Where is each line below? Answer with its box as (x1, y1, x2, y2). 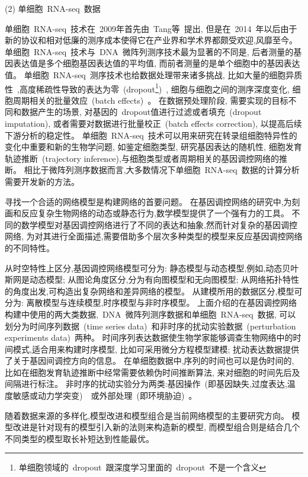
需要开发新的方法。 (5, 175, 79, 187)
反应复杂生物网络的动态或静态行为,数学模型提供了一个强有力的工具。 (21, 207, 289, 219)
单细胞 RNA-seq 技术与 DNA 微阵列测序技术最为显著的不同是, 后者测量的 (5, 45, 294, 57)
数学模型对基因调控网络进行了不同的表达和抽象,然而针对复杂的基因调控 (21, 218, 297, 231)
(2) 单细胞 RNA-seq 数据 (5, 2, 101, 14)
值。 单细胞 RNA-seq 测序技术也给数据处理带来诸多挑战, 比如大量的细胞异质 (5, 68, 303, 81)
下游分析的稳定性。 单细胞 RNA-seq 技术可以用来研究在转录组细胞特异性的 (5, 129, 297, 141)
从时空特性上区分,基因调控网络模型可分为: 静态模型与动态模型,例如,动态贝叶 (5, 261, 299, 274)
